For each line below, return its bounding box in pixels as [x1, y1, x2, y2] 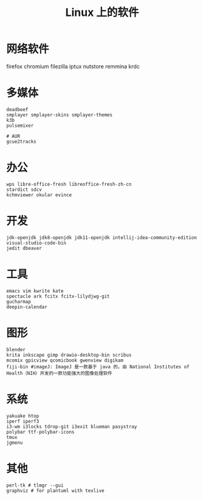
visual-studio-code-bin [6, 240, 67, 246]
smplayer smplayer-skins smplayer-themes [6, 112, 113, 118]
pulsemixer [6, 123, 34, 129]
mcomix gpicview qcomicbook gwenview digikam [6, 357, 123, 363]
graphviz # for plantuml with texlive [6, 487, 105, 494]
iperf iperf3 [6, 418, 40, 424]
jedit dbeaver [6, 245, 43, 251]
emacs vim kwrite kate [6, 288, 64, 294]
